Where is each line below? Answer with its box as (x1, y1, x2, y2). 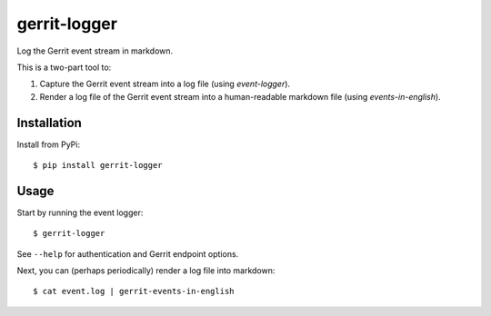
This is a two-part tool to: (16, 62, 112, 73)
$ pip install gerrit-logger (33, 160, 163, 171)
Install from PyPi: (16, 139, 81, 150)
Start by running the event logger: (16, 207, 144, 218)
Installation (16, 114, 82, 131)
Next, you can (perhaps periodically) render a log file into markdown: (16, 265, 276, 276)
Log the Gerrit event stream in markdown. (16, 45, 174, 56)
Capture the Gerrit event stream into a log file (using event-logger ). (39, 78, 291, 90)
